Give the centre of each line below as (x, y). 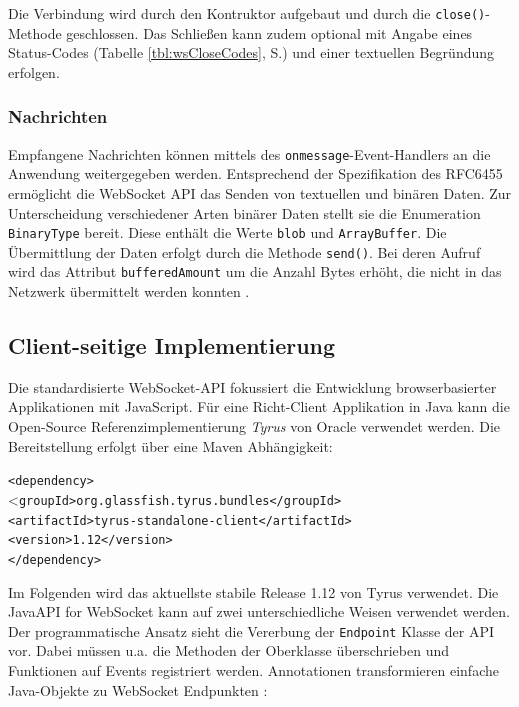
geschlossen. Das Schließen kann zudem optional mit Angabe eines (269, 32)
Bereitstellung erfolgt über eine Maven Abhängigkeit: (170, 445)
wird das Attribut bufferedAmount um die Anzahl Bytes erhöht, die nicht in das (255, 271)
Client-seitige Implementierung (172, 345)
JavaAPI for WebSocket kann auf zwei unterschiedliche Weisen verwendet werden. (259, 611)
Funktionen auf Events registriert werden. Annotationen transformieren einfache (253, 669)
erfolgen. (34, 71)
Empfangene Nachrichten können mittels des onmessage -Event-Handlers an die (249, 153)
